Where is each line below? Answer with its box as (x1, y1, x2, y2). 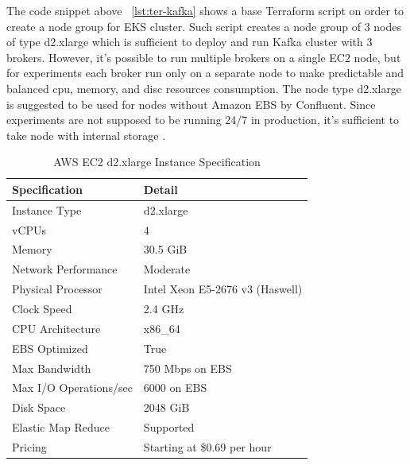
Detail (143, 180, 178, 197)
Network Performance (12, 261, 118, 277)
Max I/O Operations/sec (12, 379, 133, 396)
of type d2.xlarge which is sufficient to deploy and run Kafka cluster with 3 (6, 33, 373, 50)
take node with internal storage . (6, 126, 166, 143)
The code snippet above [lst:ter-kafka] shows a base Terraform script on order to (6, 2, 404, 18)
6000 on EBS (143, 379, 207, 396)
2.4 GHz (143, 300, 184, 316)
